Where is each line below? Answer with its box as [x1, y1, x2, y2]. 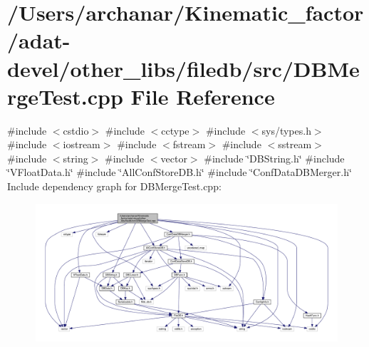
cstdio [63, 123, 89, 138]
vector [160, 150, 187, 165]
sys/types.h [261, 123, 311, 138]
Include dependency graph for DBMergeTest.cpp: [7, 179, 222, 194]
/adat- [7, 26, 71, 55]
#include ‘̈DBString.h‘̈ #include [204, 150, 345, 165]
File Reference [130, 81, 275, 110]
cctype [161, 123, 189, 138]
